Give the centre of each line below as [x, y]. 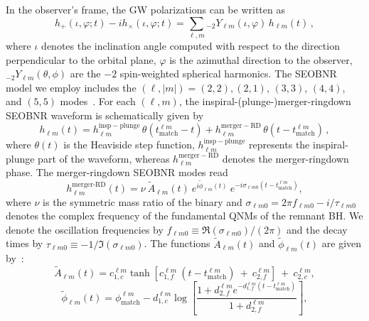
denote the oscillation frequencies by [85, 229]
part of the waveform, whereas [104, 158]
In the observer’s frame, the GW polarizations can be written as [145, 9]
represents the [279, 145]
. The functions [177, 243]
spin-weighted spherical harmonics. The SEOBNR [228, 74]
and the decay [317, 229]
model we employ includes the [71, 87]
